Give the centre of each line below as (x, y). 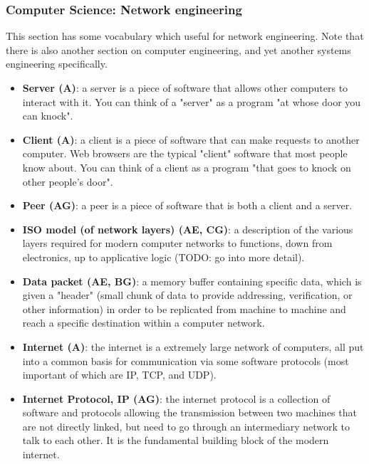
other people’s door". (68, 181)
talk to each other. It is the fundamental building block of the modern (176, 440)
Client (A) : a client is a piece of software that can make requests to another (191, 139)
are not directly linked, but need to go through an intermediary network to (186, 426)
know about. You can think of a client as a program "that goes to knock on (187, 167)
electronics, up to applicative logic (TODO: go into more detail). (163, 257)
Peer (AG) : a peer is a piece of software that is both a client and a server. (187, 205)
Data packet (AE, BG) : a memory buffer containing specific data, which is (192, 281)
